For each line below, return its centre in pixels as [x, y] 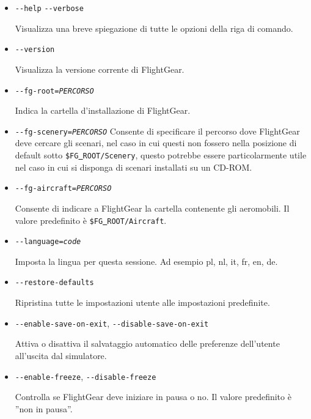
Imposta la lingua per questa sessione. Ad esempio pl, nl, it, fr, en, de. [146, 261]
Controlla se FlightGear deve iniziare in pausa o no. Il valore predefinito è [153, 397]
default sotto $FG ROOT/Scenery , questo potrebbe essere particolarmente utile [161, 155]
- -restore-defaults [54, 283]
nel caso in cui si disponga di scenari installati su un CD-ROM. [134, 167]
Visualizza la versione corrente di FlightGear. [100, 69]
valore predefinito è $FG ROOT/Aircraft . [91, 220]
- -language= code [48, 242]
